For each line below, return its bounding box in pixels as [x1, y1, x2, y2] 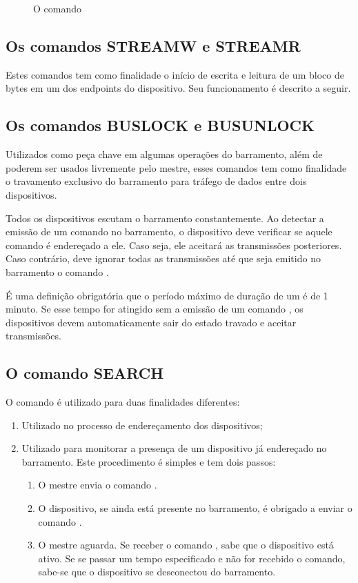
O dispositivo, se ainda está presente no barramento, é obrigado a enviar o [38, 501, 352, 515]
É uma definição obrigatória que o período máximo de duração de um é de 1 [6, 288, 328, 302]
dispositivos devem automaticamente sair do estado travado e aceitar [6, 315, 297, 329]
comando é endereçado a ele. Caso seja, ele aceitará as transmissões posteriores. [6, 237, 342, 252]
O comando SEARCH [6, 362, 164, 384]
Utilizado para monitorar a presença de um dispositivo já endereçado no [21, 441, 327, 455]
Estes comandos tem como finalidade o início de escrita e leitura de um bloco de [6, 67, 344, 81]
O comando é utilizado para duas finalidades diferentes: [6, 395, 240, 409]
